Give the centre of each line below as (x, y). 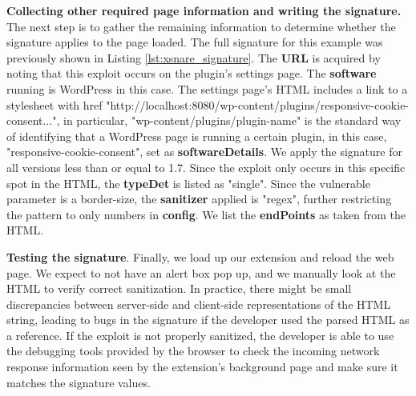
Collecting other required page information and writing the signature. (204, 10)
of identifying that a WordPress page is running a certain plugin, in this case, (197, 136)
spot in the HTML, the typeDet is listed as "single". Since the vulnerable (188, 183)
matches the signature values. (79, 382)
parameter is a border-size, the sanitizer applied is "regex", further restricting (199, 199)
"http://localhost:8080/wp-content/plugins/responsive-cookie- (258, 104)
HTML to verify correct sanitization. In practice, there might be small (179, 288)
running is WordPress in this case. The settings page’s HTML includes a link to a (207, 88)
